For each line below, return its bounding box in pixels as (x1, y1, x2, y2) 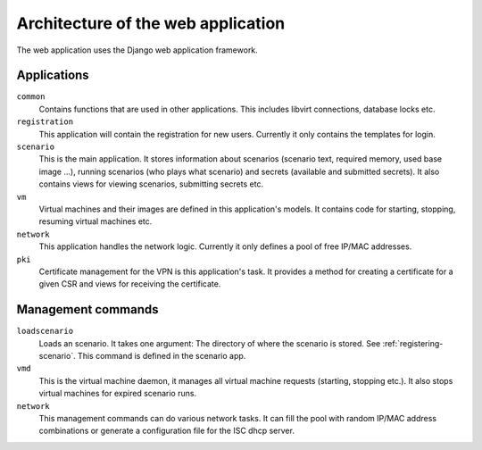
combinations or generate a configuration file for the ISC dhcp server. (38, 425, 295, 437)
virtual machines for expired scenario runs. (38, 388, 196, 399)
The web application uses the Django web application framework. (16, 45, 258, 55)
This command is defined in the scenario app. (77, 351, 246, 361)
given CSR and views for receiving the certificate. (38, 279, 221, 289)
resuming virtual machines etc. (38, 216, 153, 227)
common (16, 92, 46, 102)
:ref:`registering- (382, 337, 444, 348)
